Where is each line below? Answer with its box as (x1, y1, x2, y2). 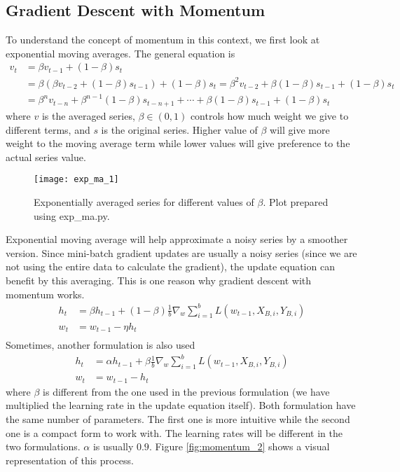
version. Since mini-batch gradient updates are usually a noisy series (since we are (6, 245, 357, 260)
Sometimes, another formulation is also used (6, 338, 195, 352)
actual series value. (6, 149, 86, 164)
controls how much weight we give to (190, 108, 349, 123)
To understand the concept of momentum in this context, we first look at (6, 32, 320, 47)
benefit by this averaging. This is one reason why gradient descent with (6, 272, 312, 287)
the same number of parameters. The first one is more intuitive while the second (6, 411, 350, 426)
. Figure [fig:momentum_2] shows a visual (149, 439, 330, 454)
